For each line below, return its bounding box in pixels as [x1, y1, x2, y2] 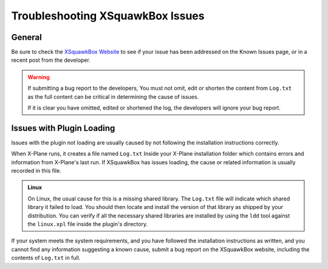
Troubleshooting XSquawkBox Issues [11, 9, 205, 22]
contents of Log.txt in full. [11, 254, 81, 262]
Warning [27, 73, 50, 81]
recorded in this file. [11, 167, 62, 174]
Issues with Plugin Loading [11, 123, 115, 133]
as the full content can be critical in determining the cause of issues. [27, 93, 199, 100]
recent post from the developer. [11, 56, 91, 64]
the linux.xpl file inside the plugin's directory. [27, 221, 148, 228]
